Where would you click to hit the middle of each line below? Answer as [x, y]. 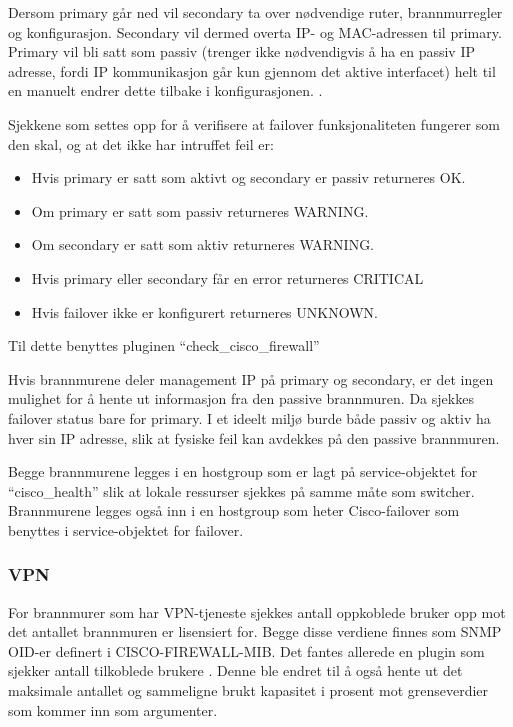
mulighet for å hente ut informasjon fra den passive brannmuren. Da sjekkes [241, 398]
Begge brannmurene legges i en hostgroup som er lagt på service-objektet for [243, 471]
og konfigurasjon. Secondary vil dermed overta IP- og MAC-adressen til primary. [255, 31]
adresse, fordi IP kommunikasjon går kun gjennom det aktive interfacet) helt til [252, 70]
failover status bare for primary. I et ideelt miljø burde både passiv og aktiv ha [249, 417]
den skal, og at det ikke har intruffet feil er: [141, 143]
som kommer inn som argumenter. [113, 709]
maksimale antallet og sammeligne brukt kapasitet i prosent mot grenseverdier [248, 690]
